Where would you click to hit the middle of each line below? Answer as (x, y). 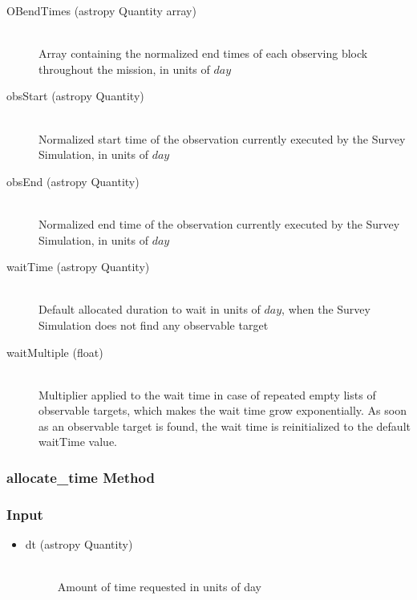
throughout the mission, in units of (124, 69)
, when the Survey (326, 309)
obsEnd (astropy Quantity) (73, 181)
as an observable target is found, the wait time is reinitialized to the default (225, 426)
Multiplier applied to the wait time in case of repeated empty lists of (207, 394)
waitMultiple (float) (55, 352)
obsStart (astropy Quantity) (75, 96)
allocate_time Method (81, 477)
